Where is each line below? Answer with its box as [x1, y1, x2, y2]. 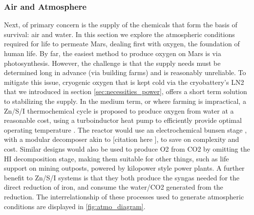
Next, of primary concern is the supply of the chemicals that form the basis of [4, 20, 237, 30]
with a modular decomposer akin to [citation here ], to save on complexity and [4, 134, 239, 144]
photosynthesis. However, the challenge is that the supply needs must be [4, 58, 221, 68]
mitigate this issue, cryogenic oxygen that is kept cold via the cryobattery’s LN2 [4, 77, 244, 87]
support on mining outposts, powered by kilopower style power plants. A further [4, 163, 245, 173]
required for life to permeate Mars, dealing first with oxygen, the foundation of [4, 39, 240, 49]
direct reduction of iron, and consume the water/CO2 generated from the [4, 182, 223, 192]
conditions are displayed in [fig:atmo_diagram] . [4, 201, 146, 211]
